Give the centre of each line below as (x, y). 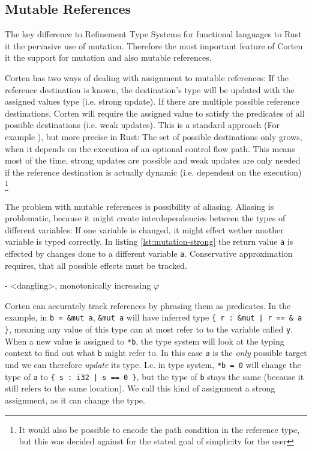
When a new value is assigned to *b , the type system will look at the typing (145, 341)
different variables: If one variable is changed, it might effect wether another (144, 229)
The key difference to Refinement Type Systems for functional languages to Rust (153, 34)
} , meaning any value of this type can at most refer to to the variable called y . (149, 329)
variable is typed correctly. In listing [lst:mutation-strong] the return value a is (149, 241)
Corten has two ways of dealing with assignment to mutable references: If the (147, 77)
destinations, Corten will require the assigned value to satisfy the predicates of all (155, 113)
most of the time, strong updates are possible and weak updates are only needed (153, 160)
